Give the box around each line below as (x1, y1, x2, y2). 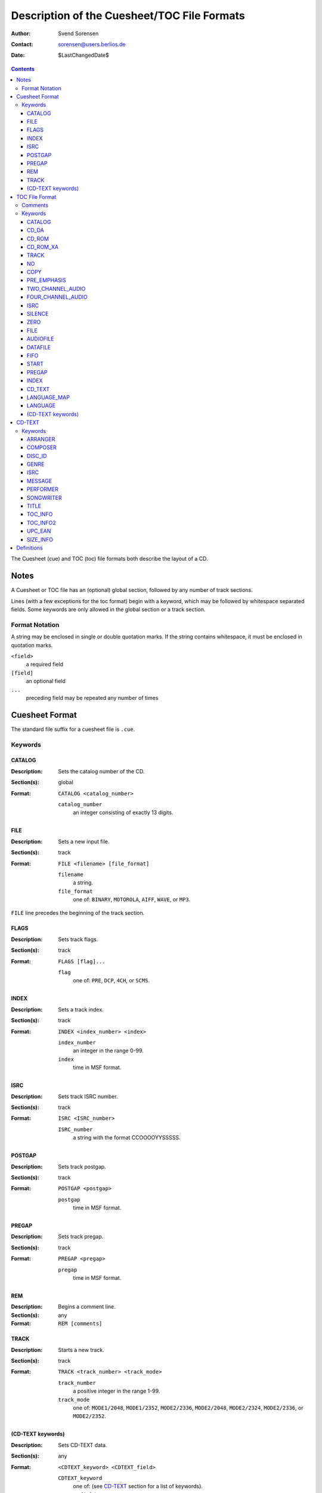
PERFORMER (27, 486, 59, 493)
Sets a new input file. (58, 838, 110, 845)
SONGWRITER (27, 494, 62, 501)
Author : (11, 30, 31, 37)
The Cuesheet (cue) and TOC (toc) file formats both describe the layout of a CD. (11, 555, 208, 563)
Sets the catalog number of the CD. (58, 767, 145, 775)
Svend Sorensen (58, 30, 99, 37)
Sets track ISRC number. (58, 1093, 119, 1100)
